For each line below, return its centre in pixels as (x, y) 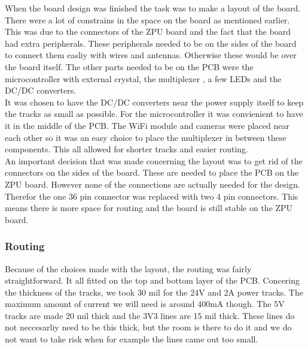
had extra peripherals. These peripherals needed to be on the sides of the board (151, 43)
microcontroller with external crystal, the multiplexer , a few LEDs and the (143, 78)
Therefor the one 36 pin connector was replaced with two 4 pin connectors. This (152, 196)
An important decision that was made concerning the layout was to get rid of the (154, 160)
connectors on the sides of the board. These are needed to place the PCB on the (152, 172)
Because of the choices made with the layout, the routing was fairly (128, 268)
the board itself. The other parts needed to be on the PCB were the (129, 66)
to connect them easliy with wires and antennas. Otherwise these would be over (151, 55)
